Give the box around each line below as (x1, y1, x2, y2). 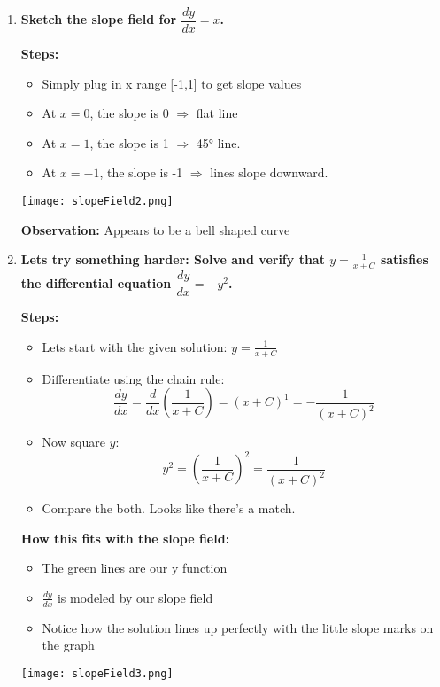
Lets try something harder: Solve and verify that (20, 250, 325, 269)
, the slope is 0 (89, 104, 169, 122)
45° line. (196, 133, 241, 152)
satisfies (380, 250, 428, 269)
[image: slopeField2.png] (20, 195, 174, 208)
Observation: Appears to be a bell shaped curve (20, 220, 290, 238)
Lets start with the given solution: (42, 337, 228, 355)
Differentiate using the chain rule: (42, 369, 225, 387)
